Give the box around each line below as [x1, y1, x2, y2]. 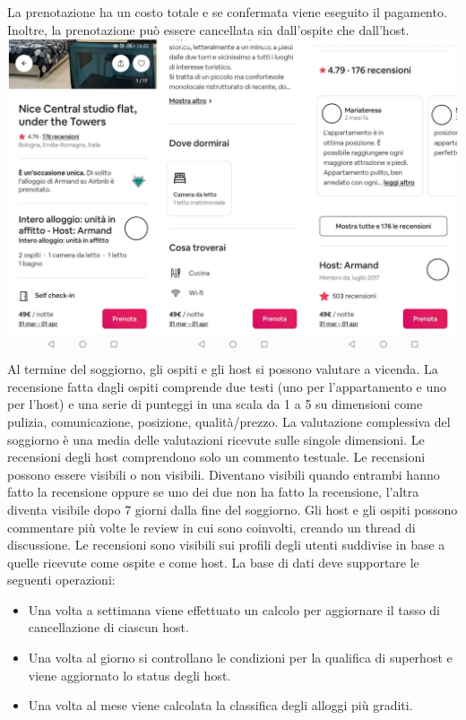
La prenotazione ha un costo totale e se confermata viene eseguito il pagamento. [7, 3, 447, 21]
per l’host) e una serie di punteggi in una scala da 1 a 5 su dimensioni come [7, 395, 423, 413]
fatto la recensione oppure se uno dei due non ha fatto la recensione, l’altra [7, 482, 419, 501]
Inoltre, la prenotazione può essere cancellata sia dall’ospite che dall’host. [7, 20, 410, 39]
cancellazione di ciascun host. [28, 618, 189, 637]
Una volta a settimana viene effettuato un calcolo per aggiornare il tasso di [28, 600, 441, 619]
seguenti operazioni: [7, 570, 116, 589]
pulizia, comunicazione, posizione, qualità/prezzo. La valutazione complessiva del [7, 412, 451, 430]
